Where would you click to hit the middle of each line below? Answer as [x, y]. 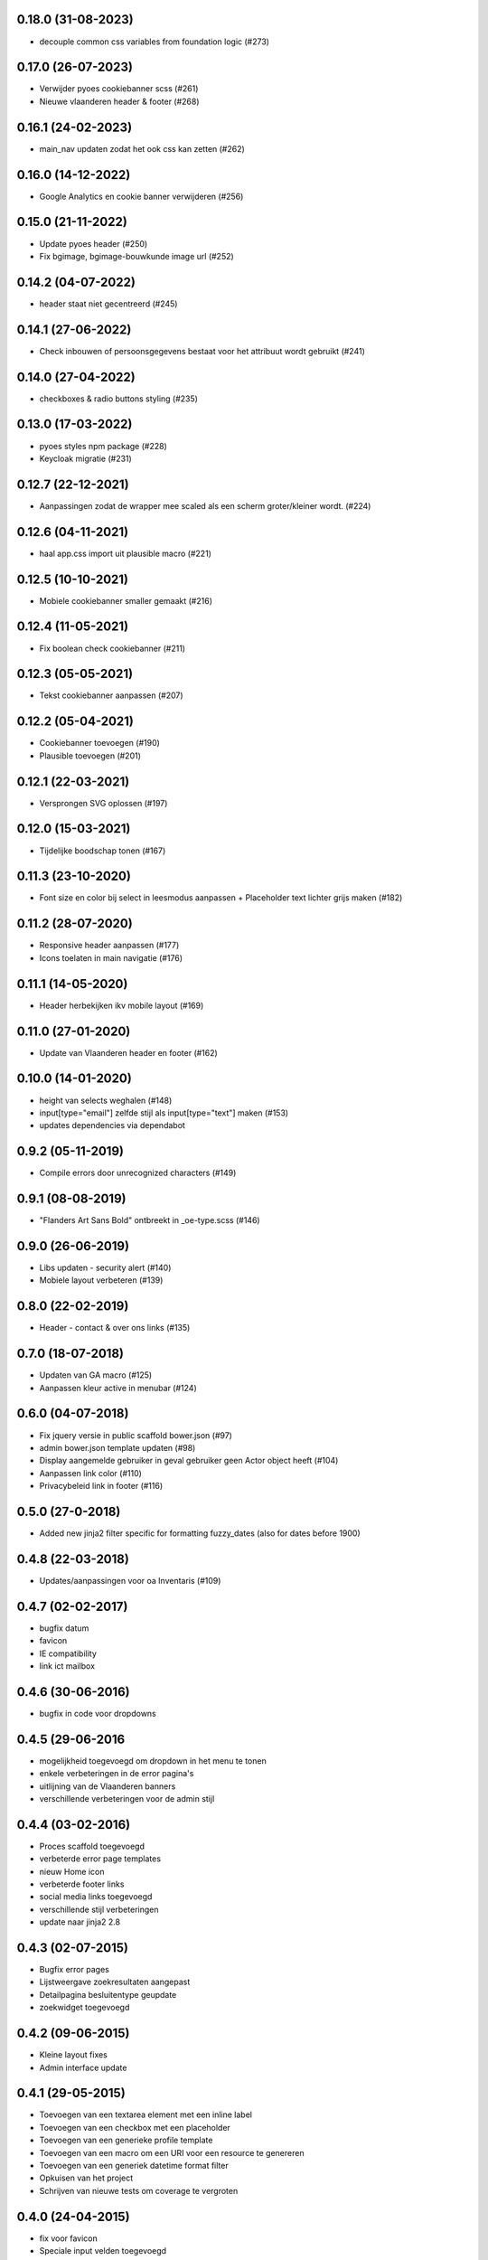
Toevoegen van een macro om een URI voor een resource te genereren [172, 2152]
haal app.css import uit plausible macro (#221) [126, 553]
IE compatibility [68, 1653]
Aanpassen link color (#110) [90, 1473]
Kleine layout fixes [74, 2055]
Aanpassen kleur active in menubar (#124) [118, 1388]
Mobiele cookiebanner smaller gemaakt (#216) [126, 600]
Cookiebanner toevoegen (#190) [99, 743]
